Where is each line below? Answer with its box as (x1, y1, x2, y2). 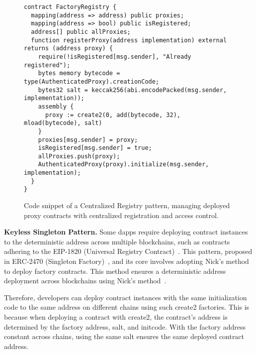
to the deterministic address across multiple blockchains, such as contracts (4, 236, 230, 246)
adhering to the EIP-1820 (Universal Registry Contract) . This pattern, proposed (4, 246, 253, 256)
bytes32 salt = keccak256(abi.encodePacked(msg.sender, (38, 86, 227, 94)
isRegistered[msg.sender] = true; (38, 144, 152, 152)
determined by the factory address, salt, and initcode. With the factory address (4, 321, 246, 332)
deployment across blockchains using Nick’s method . (4, 275, 167, 286)
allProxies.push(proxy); (38, 152, 120, 160)
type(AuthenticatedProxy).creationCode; (24, 78, 160, 85)
